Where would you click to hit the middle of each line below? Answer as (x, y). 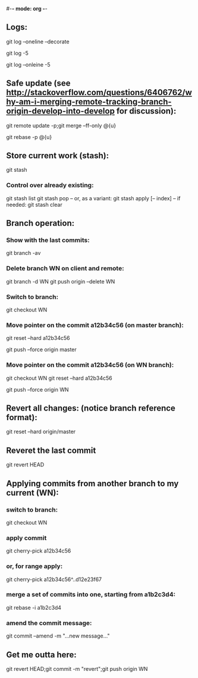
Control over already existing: (50, 185)
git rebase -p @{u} (29, 137)
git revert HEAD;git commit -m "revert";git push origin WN (77, 668)
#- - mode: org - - (27, 9)
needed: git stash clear (34, 204)
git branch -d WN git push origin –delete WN (61, 281)
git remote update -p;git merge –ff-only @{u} (61, 125)
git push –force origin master (42, 349)
